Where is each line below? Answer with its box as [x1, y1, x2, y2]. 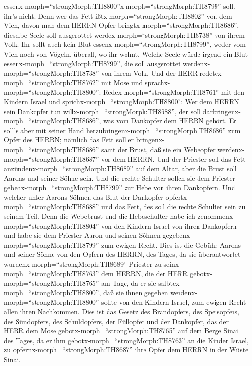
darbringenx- [202, 106, 241, 116]
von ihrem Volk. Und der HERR [101, 68, 198, 78]
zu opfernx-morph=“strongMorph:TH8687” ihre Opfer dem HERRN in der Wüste [4, 345, 249, 355]
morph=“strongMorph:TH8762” [4, 77, 99, 87]
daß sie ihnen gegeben [103, 287, 168, 297]
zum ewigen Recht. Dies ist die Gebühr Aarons [101, 239, 241, 250]
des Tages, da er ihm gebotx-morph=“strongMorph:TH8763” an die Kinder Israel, [4, 335, 249, 345]
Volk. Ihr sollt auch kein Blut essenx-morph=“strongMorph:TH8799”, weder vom [4, 39, 246, 49]
